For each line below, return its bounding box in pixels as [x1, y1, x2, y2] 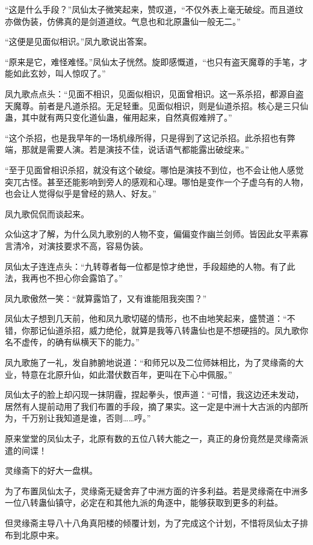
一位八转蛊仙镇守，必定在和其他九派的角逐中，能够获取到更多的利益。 [5, 496, 283, 509]
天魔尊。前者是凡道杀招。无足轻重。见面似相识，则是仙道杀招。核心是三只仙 [5, 99, 308, 112]
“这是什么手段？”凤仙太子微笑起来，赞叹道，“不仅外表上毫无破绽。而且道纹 [5, 3, 303, 15]
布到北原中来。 [5, 528, 64, 541]
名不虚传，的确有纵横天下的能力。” [5, 336, 140, 348]
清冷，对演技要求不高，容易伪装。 [13, 239, 148, 252]
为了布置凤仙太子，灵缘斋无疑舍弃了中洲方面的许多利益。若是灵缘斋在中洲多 [5, 484, 308, 497]
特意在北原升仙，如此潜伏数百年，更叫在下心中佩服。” [21, 368, 232, 380]
